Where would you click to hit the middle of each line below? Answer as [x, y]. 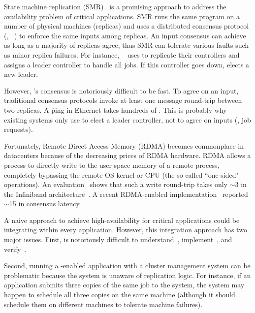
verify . [15, 249]
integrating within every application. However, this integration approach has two [126, 230]
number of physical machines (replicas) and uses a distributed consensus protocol [127, 26]
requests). [18, 129]
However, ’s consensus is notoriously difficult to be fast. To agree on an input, [121, 90]
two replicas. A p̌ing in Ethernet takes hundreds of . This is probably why [115, 110]
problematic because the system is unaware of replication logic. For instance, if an [127, 275]
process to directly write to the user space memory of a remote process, [112, 165]
